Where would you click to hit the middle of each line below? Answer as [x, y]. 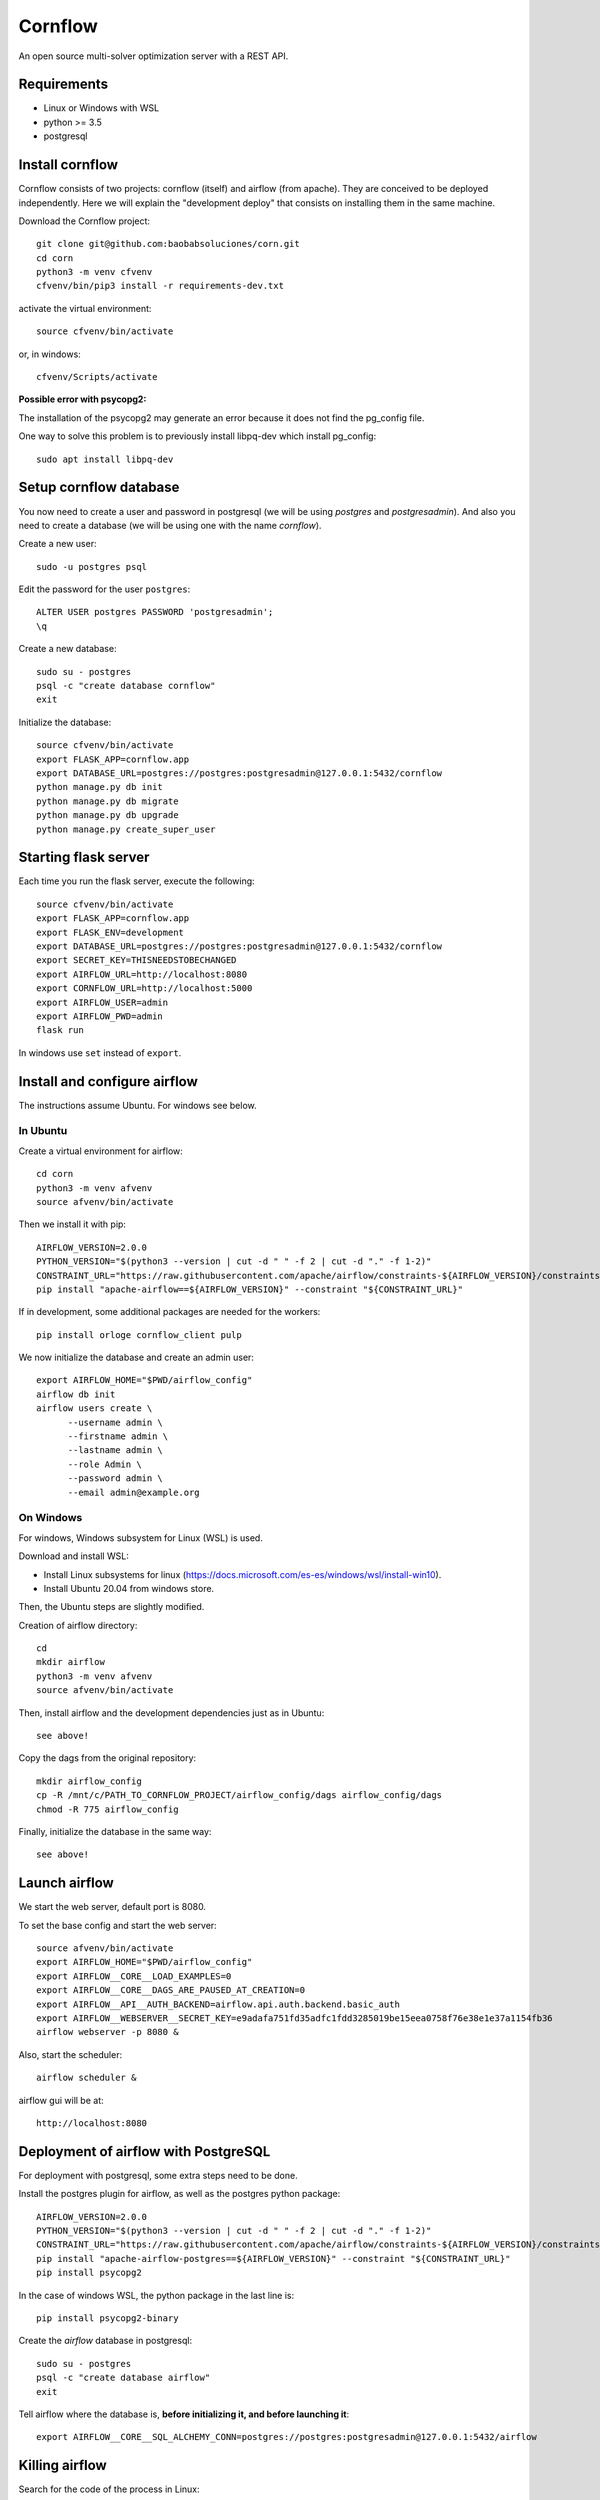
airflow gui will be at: [61, 2100]
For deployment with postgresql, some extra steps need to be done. [158, 2175]
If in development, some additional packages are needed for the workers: [169, 1312]
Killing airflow [62, 2465]
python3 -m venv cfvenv [94, 272]
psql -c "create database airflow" [123, 2378]
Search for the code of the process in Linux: [109, 2489]
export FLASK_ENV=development [110, 932]
